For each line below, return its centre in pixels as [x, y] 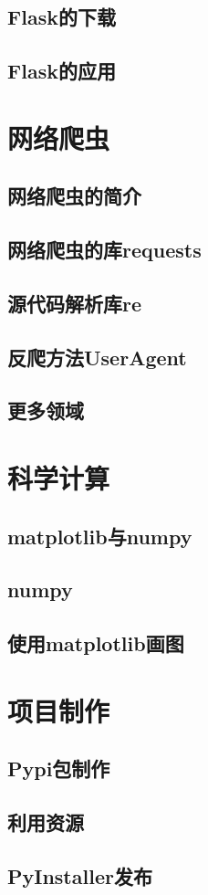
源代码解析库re [75, 303]
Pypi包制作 [59, 769]
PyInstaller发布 [80, 875]
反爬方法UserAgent [97, 357]
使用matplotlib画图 [96, 643]
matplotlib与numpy [100, 536]
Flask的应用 [62, 71]
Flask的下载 [62, 17]
